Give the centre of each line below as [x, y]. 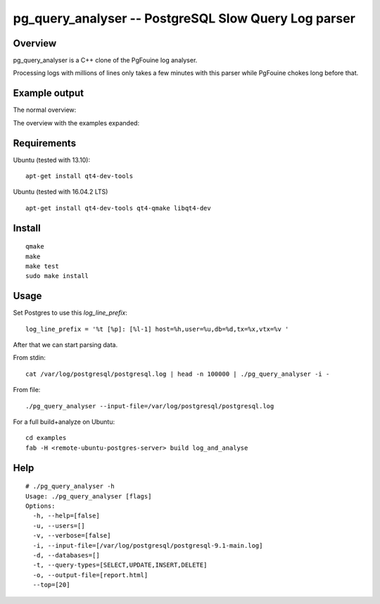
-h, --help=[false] [66, 516]
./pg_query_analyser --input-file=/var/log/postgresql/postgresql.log [150, 406]
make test [42, 266]
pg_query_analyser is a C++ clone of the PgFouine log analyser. [105, 61]
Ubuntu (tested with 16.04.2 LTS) [61, 192]
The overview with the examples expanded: [76, 122]
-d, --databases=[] [66, 555]
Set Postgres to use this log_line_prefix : [70, 313]
